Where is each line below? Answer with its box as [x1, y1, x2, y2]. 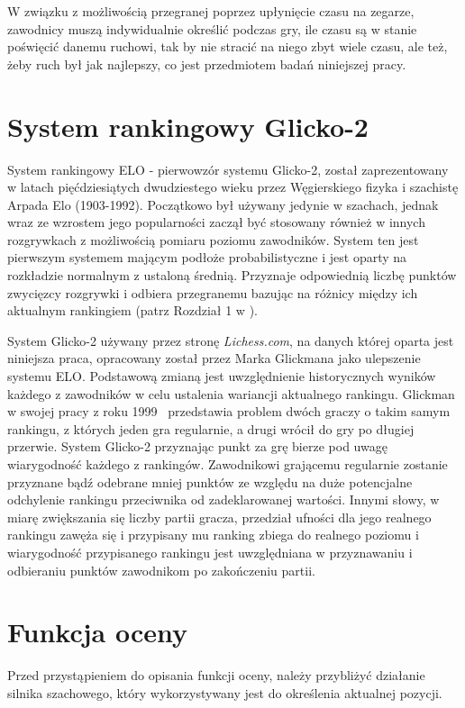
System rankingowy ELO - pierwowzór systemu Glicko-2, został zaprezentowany [7, 159, 449, 178]
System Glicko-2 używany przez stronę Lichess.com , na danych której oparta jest [7, 331, 454, 349]
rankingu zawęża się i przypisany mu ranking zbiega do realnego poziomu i [7, 525, 419, 544]
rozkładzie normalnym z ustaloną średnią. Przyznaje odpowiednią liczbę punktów [7, 266, 457, 285]
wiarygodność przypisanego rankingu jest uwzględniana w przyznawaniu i [7, 542, 413, 561]
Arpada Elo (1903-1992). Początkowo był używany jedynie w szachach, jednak [7, 195, 439, 213]
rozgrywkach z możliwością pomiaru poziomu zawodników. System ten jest [7, 230, 419, 249]
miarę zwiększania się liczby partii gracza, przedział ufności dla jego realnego [7, 507, 432, 526]
